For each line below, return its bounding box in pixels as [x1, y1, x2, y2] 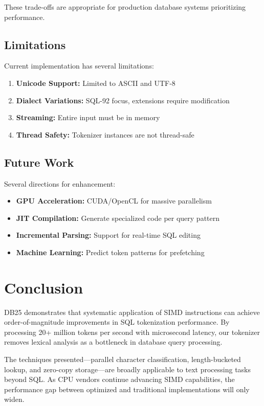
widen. [4, 394, 25, 404]
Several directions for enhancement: [4, 178, 116, 189]
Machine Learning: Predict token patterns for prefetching [16, 246, 205, 257]
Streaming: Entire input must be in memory [16, 112, 160, 123]
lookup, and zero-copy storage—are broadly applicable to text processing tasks [4, 364, 251, 374]
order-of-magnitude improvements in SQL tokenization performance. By [4, 317, 230, 327]
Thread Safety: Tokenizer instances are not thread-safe [16, 129, 194, 140]
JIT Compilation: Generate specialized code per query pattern [16, 212, 220, 223]
